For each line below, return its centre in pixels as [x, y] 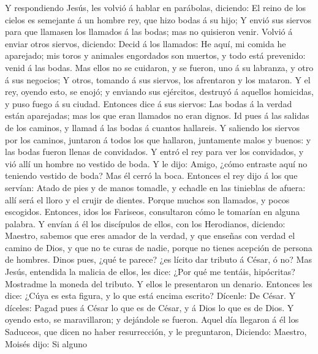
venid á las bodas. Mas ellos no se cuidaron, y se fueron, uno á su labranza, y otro [159, 67]
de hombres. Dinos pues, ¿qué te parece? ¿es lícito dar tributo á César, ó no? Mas [158, 259]
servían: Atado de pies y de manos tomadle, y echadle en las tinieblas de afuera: [155, 187]
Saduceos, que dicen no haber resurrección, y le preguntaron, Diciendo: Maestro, [156, 332]
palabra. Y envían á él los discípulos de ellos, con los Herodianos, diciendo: [145, 223]
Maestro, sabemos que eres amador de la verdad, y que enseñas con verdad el [150, 235]
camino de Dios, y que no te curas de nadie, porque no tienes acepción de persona [159, 247]
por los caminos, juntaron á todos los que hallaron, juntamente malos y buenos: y [158, 139]
